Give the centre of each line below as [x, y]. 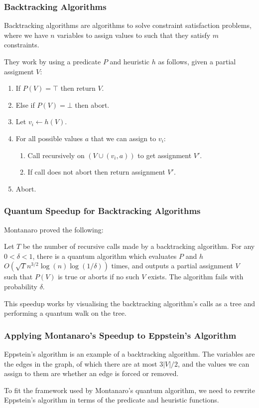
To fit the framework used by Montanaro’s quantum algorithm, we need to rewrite [129, 390]
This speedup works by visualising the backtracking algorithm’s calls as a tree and [129, 303]
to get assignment [165, 155]
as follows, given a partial [197, 61]
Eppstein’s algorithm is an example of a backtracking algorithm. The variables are [129, 353]
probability [21, 286]
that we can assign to [124, 138]
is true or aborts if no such [99, 277]
